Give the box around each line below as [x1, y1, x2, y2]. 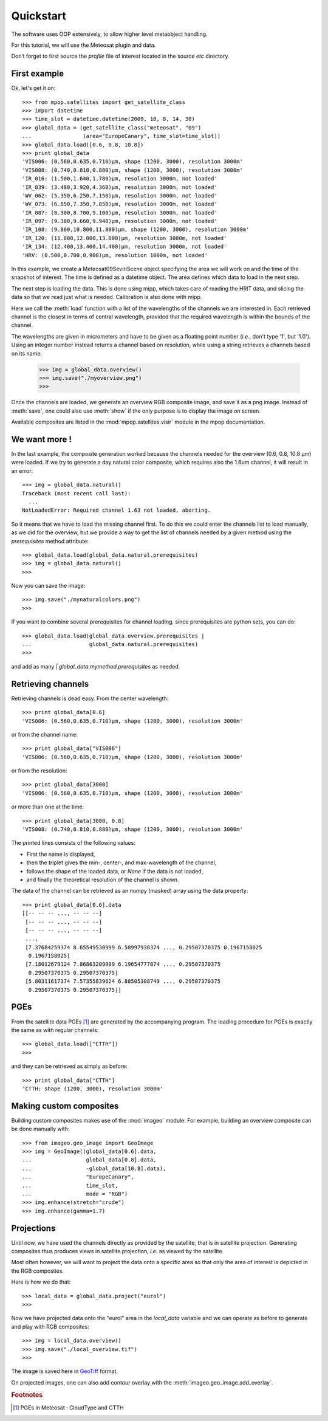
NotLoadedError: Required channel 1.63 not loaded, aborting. [22, 507, 211, 514]
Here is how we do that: [11, 1278, 71, 1285]
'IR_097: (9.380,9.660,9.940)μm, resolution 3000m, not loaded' [22, 218, 218, 225]
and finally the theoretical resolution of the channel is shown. [26, 876, 179, 883]
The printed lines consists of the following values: [11, 839, 136, 847]
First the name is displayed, [26, 850, 95, 858]
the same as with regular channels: [11, 1026, 99, 1033]
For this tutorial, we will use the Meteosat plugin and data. [11, 41, 156, 49]
